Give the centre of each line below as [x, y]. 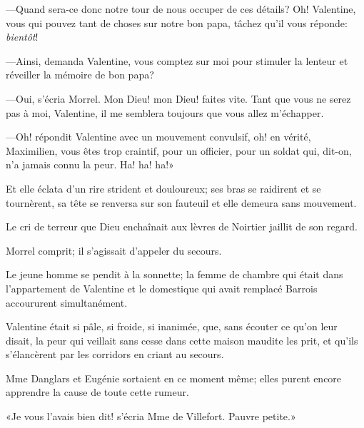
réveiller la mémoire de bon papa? [80, 75]
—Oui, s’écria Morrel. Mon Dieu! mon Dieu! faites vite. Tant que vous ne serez [178, 98]
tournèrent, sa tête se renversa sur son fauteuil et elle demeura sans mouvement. [181, 202]
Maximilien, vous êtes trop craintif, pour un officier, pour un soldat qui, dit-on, [179, 150]
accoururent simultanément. [67, 302]
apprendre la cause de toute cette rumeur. [97, 392]
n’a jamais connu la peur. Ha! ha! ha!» [90, 164]
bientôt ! [22, 37]
